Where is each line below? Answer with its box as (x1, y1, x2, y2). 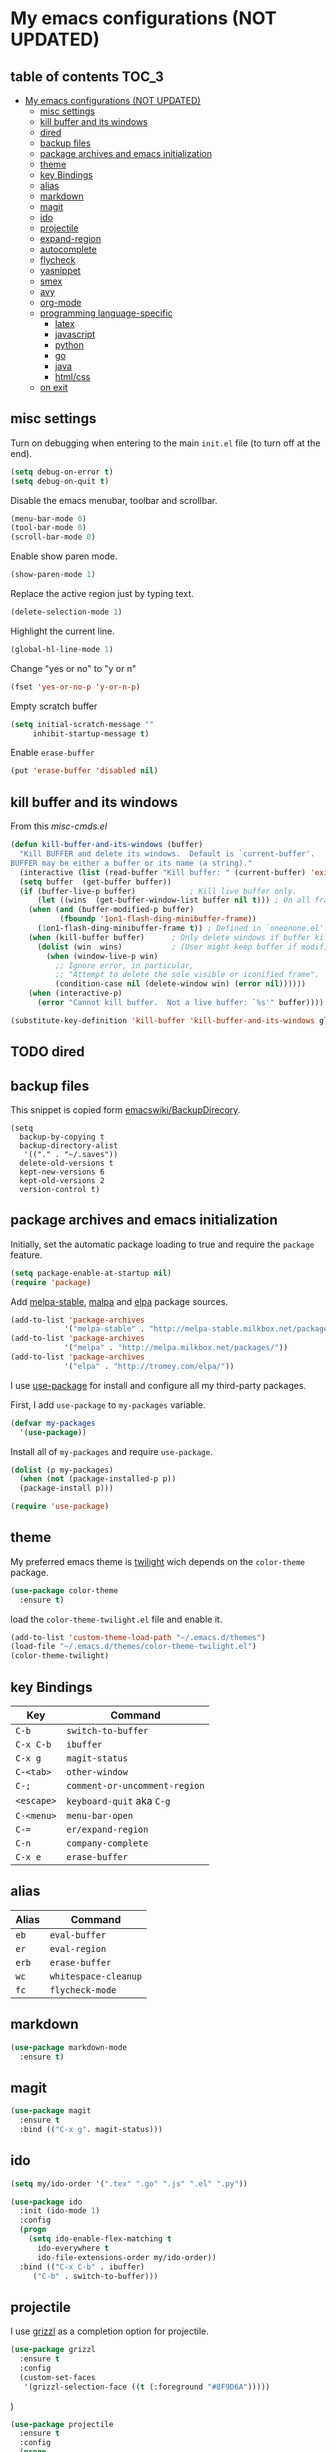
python (54, 339, 85, 351)
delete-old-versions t (19, 1158, 114, 1168)
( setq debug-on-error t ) (10, 467, 114, 477)
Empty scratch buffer (10, 700, 98, 712)
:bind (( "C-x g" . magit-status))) (19, 2124, 163, 2134)
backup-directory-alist (19, 1140, 118, 1151)
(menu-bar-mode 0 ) (10, 513, 87, 524)
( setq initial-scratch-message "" (10, 719, 155, 729)
